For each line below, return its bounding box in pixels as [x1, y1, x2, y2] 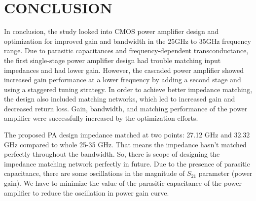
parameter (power [198, 168, 253, 178]
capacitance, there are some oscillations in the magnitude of [4, 168, 185, 178]
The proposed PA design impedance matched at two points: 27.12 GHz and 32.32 [4, 130, 250, 140]
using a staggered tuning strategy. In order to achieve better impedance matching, [4, 84, 253, 94]
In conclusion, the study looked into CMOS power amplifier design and [4, 26, 219, 36]
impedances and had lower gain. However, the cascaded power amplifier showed [4, 65, 244, 75]
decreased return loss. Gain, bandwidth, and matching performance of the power [4, 103, 248, 113]
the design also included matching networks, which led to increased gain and [4, 94, 235, 104]
